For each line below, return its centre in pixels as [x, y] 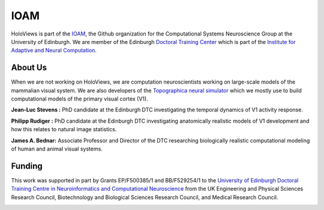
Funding [27, 166]
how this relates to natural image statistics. [64, 129]
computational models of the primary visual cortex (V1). [79, 99]
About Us [29, 68]
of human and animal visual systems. [57, 149]
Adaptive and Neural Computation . [54, 51]
